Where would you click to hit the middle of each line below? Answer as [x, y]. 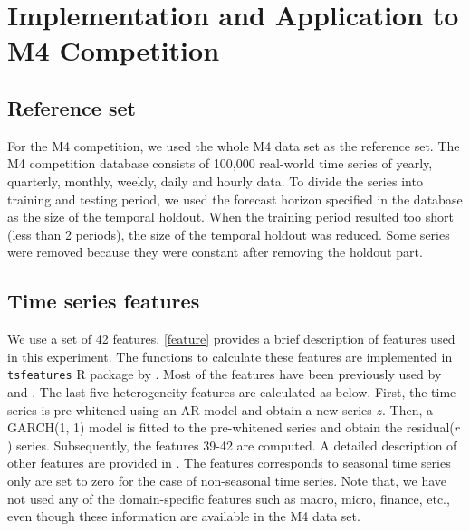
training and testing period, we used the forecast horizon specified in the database [235, 199]
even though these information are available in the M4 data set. [184, 516]
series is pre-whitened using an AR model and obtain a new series [190, 409]
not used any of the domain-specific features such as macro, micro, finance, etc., [229, 498]
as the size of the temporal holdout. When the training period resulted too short [230, 217]
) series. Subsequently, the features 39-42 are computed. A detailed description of [232, 445]
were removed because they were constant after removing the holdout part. [215, 252]
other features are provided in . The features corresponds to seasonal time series [229, 463]
